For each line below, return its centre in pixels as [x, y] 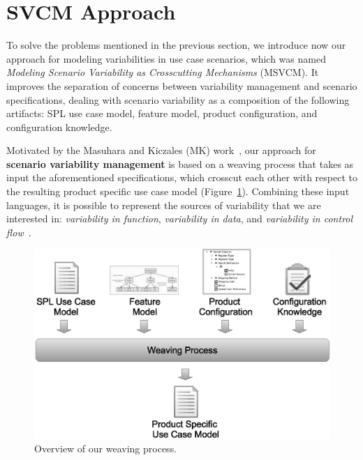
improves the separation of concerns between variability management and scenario [182, 85]
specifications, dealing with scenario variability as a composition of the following [178, 99]
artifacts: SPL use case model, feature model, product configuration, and [162, 113]
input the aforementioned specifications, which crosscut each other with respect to [182, 177]
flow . [19, 232]
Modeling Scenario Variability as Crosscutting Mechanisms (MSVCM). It [163, 72]
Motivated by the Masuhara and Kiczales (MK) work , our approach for [161, 150]
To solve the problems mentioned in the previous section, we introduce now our [176, 45]
